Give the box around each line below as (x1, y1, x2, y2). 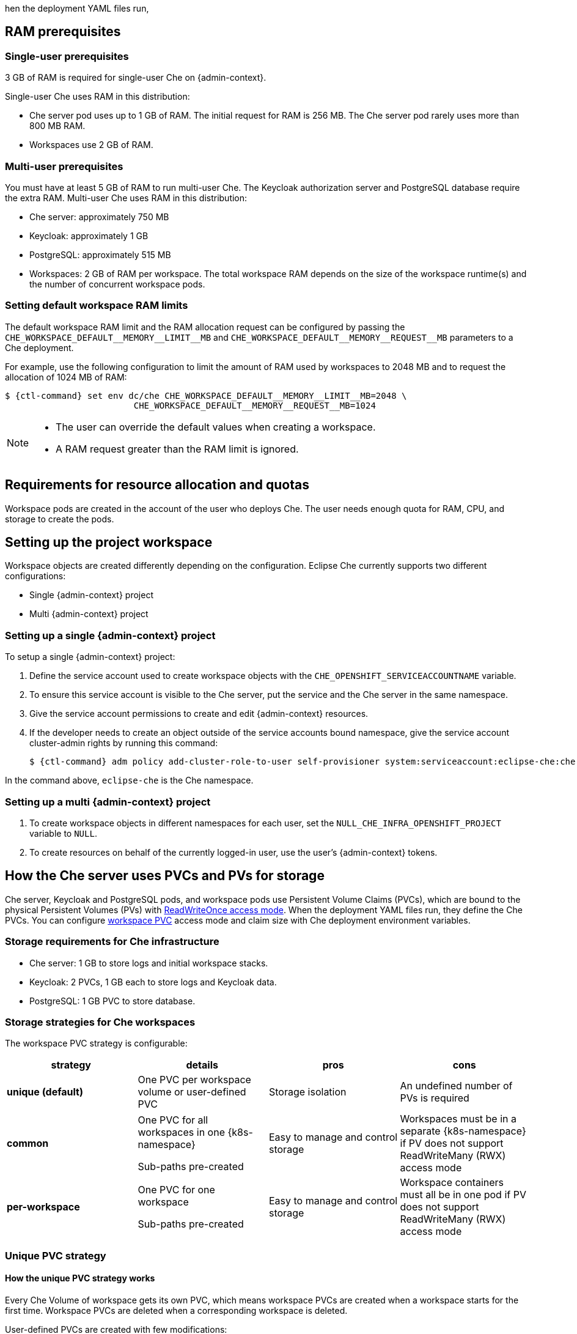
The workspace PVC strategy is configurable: (5, 1038, 188, 1049)
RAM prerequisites (5, 24, 121, 40)
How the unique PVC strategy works (5, 1273, 155, 1284)
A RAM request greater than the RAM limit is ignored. (56, 442, 299, 455)
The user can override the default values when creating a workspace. (56, 420, 376, 433)
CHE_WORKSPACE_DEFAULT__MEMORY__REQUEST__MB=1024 (133, 400, 376, 410)
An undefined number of (400, 1080, 513, 1092)
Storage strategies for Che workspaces (5, 1015, 196, 1028)
